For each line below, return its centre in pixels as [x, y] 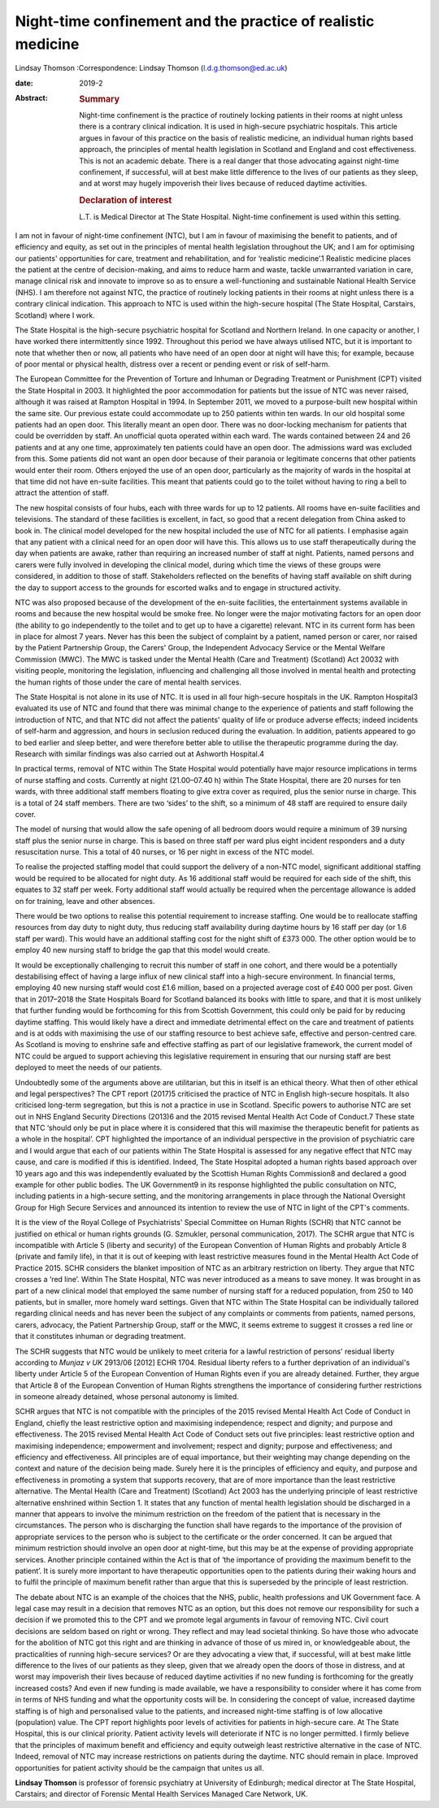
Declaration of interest [126, 201]
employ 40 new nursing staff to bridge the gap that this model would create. [143, 950]
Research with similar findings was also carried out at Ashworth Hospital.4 [139, 754]
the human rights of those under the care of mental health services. [128, 682]
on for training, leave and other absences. [85, 901]
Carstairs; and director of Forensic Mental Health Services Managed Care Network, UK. [161, 1794]
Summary [100, 99]
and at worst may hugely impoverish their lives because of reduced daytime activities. [223, 184]
